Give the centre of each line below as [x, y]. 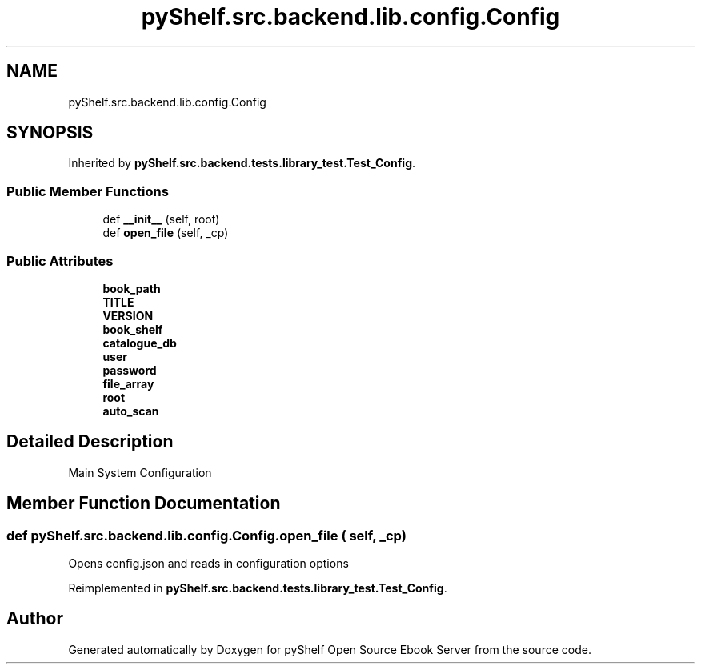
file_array [128, 383]
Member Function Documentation [144, 504]
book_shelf [133, 329]
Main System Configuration [140, 472]
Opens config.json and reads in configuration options [208, 563]
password [130, 370]
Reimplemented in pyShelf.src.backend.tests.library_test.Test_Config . [258, 588]
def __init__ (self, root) [161, 219]
